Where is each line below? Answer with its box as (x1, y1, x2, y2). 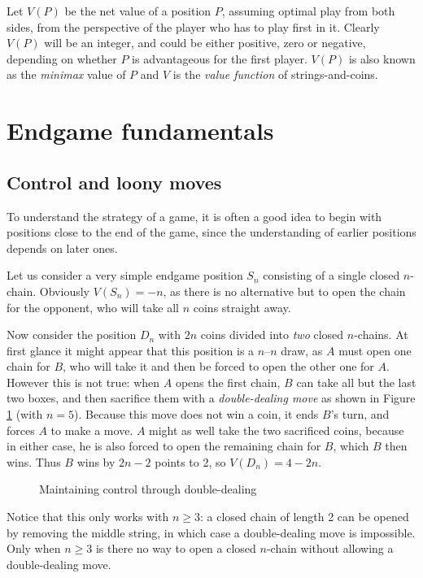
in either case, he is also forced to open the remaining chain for (7, 437, 321, 454)
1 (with (7, 406, 43, 423)
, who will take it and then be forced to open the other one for (63, 358, 374, 375)
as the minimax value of (7, 66, 126, 83)
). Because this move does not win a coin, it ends (74, 406, 319, 423)
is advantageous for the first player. (132, 50, 307, 67)
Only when (7, 540, 61, 557)
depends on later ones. (7, 239, 118, 256)
